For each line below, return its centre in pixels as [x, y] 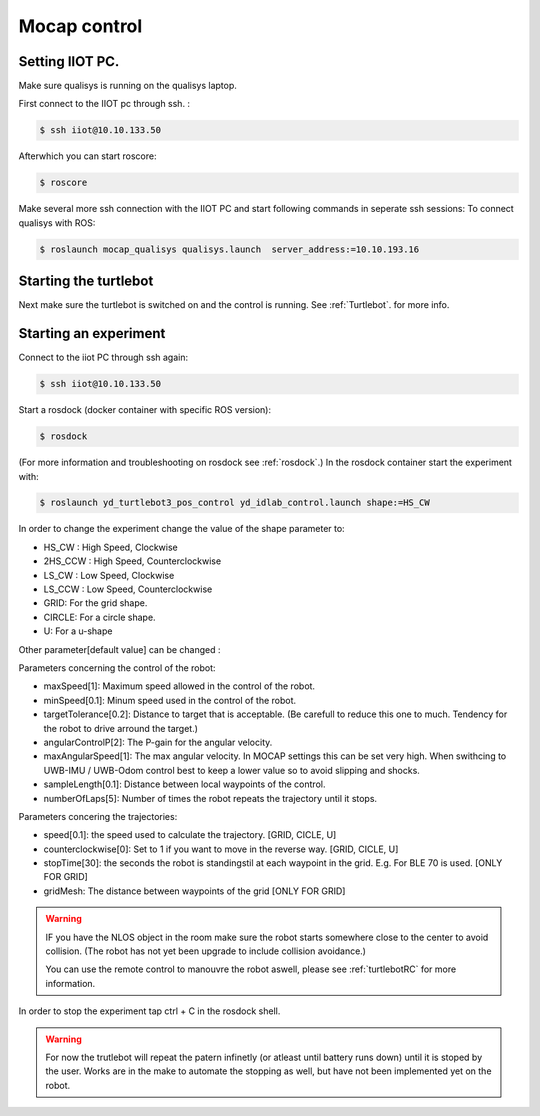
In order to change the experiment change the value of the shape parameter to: [181, 529]
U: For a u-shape [78, 631]
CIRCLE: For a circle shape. [99, 617]
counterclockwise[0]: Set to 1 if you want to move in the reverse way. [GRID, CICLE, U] [221, 849]
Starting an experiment [92, 333]
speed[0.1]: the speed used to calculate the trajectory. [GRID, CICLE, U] [190, 835]
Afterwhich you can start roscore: [87, 156]
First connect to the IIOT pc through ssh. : [104, 104]
